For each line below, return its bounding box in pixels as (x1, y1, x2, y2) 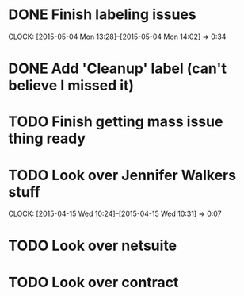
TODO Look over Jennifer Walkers (8, 166, 236, 184)
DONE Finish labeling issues (8, 6, 196, 24)
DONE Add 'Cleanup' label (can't (8, 60, 227, 78)
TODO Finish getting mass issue (8, 113, 223, 131)
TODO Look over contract (8, 273, 179, 291)
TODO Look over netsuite (8, 236, 177, 255)
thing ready (8, 129, 86, 148)
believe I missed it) (8, 77, 135, 94)
